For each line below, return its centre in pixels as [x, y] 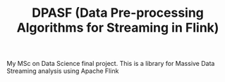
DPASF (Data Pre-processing [118, 13]
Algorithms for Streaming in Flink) [118, 28]
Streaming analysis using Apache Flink [63, 71]
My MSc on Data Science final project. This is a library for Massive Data [111, 64]
